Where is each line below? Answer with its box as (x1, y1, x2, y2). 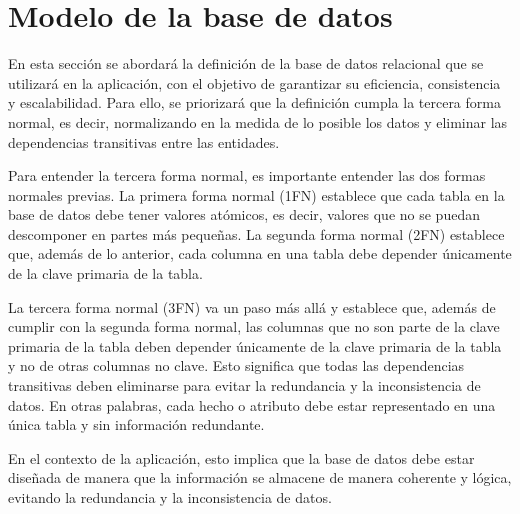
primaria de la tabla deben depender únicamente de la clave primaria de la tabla (8, 335, 502, 356)
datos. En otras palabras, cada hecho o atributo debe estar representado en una (8, 394, 496, 415)
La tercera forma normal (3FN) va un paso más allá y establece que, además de (8, 296, 496, 317)
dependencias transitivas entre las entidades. (8, 131, 280, 152)
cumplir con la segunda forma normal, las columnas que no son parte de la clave (8, 316, 500, 337)
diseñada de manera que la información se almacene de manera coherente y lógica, (8, 467, 512, 488)
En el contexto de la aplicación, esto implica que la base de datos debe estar (8, 447, 475, 468)
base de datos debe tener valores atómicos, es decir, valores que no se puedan (8, 204, 480, 225)
